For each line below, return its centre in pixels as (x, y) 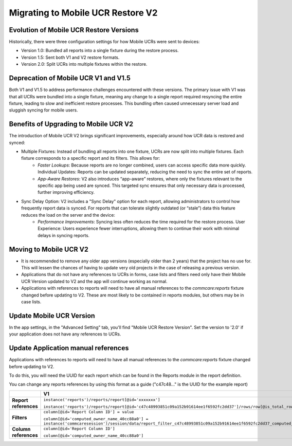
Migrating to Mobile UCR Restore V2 (83, 13)
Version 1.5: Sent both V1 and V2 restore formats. (70, 57)
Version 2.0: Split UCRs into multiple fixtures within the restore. (84, 64)
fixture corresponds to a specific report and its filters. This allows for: (91, 158)
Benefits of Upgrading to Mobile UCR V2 (71, 124)
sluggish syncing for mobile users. (43, 110)
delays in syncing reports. (64, 235)
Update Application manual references (69, 348)
